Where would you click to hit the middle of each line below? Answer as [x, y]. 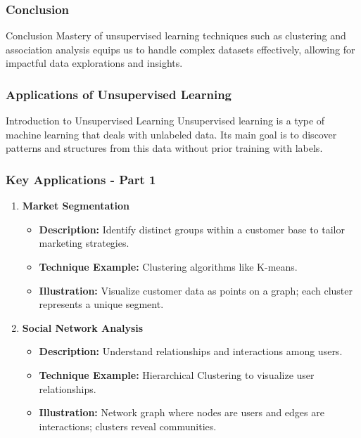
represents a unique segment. [101, 304]
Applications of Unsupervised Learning [119, 94]
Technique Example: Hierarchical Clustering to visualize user [177, 374]
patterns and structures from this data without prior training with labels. [164, 148]
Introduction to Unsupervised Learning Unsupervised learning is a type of [165, 121]
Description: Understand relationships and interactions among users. [191, 351]
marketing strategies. [84, 243]
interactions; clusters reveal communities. [128, 426]
